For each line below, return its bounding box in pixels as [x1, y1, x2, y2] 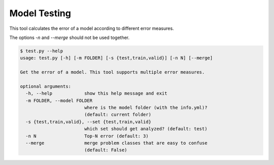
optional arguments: [20, 84, 71, 89]
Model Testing [9, 8, 71, 19]
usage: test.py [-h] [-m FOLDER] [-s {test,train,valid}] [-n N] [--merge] [20, 55, 213, 61]
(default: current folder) [84, 112, 152, 117]
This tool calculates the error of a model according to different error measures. [9, 25, 175, 31]
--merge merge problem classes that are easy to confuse [25, 140, 208, 146]
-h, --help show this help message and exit [25, 91, 167, 96]
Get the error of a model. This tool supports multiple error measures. [20, 69, 205, 75]
